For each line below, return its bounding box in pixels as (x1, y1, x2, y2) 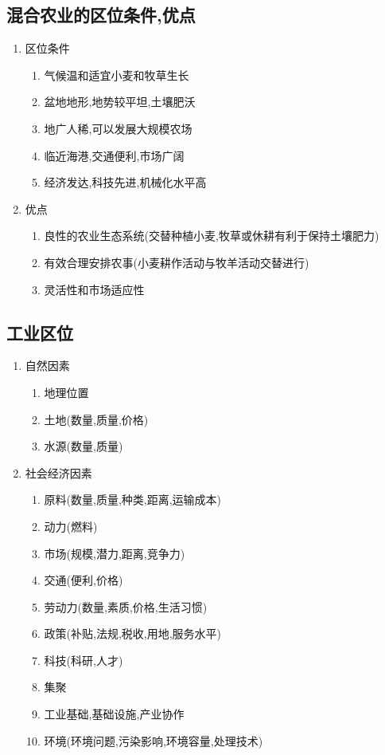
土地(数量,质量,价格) (44, 411, 149, 427)
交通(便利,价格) (44, 572, 123, 588)
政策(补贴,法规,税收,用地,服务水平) (44, 625, 222, 642)
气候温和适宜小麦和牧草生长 (44, 66, 189, 83)
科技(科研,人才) (44, 651, 123, 668)
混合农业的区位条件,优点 (6, 2, 196, 27)
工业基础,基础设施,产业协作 (44, 706, 185, 722)
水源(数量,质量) (44, 438, 123, 454)
